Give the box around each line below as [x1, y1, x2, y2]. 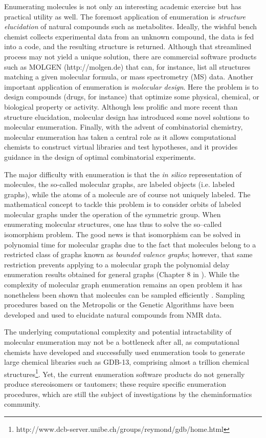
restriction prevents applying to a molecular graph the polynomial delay [4, 259, 230, 269]
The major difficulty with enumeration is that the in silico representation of [4, 169, 242, 179]
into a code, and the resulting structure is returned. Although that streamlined [4, 41, 252, 52]
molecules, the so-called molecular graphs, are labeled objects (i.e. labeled [4, 179, 235, 190]
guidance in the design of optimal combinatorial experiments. [4, 151, 196, 162]
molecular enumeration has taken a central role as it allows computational [4, 131, 236, 142]
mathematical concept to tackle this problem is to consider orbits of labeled [4, 199, 241, 210]
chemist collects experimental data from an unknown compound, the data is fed [4, 31, 254, 41]
